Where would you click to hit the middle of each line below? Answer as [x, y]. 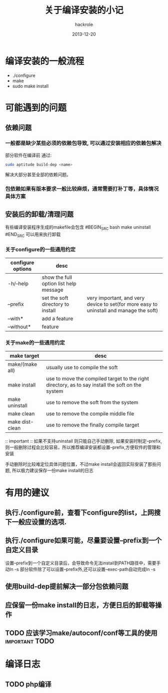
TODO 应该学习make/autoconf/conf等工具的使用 [81, 633]
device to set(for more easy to [122, 304]
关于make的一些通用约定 [35, 342]
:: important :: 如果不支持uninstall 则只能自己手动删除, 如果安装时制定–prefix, [84, 441]
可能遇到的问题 [36, 108]
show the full [57, 277]
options [22, 269]
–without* [19, 327]
